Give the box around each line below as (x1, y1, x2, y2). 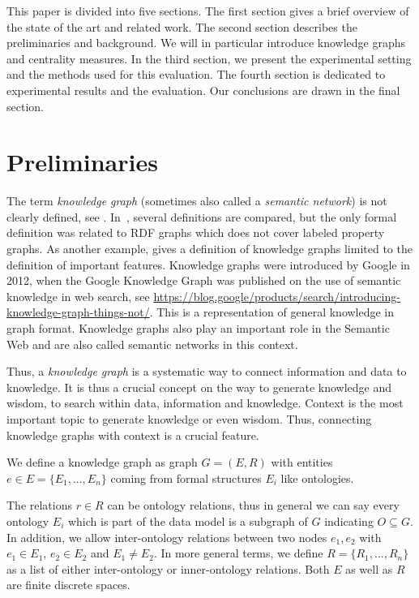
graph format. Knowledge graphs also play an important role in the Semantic (6, 320, 390, 337)
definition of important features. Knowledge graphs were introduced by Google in (6, 256, 410, 273)
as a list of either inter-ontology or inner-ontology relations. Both (6, 560, 330, 577)
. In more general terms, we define (153, 544, 323, 561)
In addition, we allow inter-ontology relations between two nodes (6, 528, 327, 545)
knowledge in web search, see (6, 287, 150, 304)
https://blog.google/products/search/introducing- (153, 287, 400, 304)
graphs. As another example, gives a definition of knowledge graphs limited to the (6, 240, 413, 257)
